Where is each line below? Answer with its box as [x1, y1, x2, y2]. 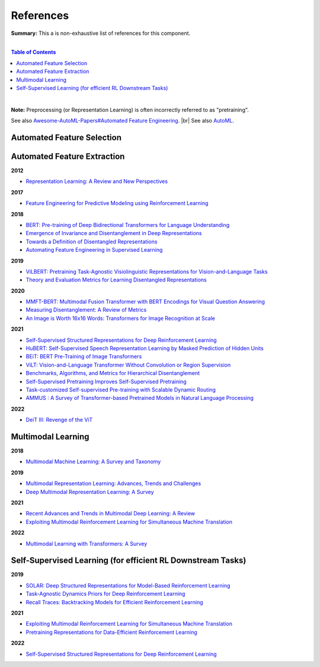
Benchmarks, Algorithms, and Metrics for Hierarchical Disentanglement [25, 370, 200, 377]
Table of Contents [11, 49, 56, 56]
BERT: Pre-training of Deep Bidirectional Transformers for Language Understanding [25, 221, 230, 228]
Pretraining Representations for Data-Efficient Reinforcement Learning [25, 628, 198, 636]
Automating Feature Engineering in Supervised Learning [25, 246, 163, 254]
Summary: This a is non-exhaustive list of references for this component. [11, 30, 191, 37]
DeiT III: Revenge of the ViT [25, 416, 93, 424]
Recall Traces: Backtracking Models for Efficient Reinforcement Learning [25, 598, 203, 605]
